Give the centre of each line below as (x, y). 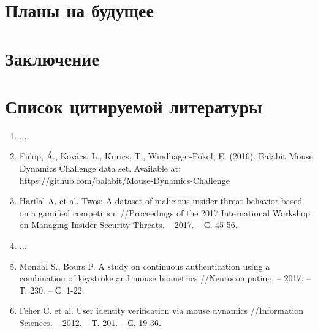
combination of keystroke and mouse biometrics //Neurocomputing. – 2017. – (165, 278)
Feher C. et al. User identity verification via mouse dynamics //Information (161, 310)
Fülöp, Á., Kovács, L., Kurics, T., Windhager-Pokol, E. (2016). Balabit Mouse (166, 156)
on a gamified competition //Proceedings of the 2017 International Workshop (165, 212)
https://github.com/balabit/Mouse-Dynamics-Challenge (124, 180)
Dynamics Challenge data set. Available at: (100, 168)
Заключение (52, 58)
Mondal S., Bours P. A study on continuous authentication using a (145, 266)
